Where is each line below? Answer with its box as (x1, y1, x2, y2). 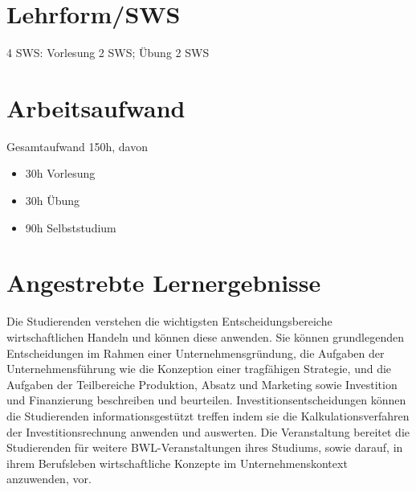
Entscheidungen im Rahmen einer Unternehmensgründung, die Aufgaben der (6, 344, 385, 361)
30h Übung (25, 192, 80, 209)
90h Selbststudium (25, 219, 116, 236)
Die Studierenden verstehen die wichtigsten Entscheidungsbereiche (6, 313, 332, 330)
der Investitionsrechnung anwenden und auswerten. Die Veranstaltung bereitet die (6, 423, 410, 440)
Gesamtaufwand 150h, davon (6, 137, 148, 154)
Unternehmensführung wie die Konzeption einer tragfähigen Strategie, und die (6, 360, 392, 377)
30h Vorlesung (25, 165, 96, 182)
